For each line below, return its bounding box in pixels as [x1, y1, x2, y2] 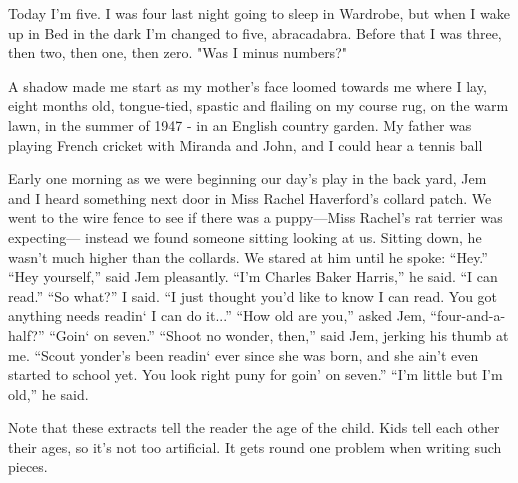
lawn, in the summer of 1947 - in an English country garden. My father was [8, 114, 472, 135]
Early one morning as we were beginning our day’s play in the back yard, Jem [8, 168, 487, 189]
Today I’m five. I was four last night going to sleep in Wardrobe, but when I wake [8, 3, 511, 23]
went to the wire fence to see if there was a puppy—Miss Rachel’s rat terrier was [8, 207, 503, 228]
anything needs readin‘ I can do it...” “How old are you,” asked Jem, [8, 305, 426, 326]
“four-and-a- [430, 305, 506, 326]
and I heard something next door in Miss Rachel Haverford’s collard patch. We [8, 187, 492, 208]
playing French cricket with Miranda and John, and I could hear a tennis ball [8, 134, 483, 155]
